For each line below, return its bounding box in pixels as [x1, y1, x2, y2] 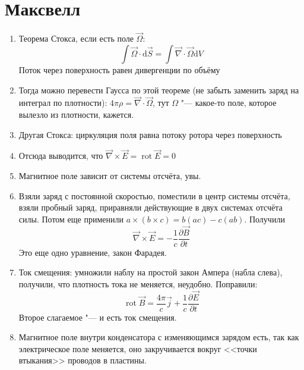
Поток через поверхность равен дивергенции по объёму [18, 63, 220, 76]
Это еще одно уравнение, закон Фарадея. [18, 246, 167, 258]
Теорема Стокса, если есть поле [18, 32, 134, 45]
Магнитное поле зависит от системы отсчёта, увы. [18, 169, 201, 181]
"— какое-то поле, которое [180, 96, 277, 109]
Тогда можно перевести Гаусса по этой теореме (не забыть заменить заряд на [18, 83, 299, 96]
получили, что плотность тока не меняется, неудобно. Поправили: [18, 277, 258, 290]
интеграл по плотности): [18, 96, 107, 109]
